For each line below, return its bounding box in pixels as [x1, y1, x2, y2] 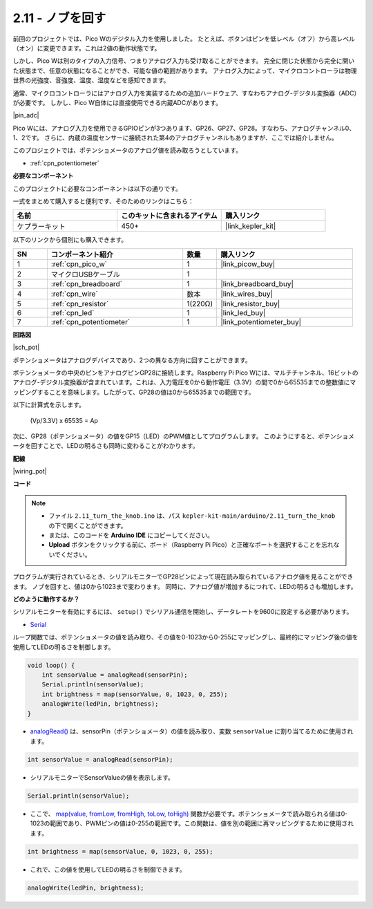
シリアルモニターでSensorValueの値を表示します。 [30, 773, 174, 781]
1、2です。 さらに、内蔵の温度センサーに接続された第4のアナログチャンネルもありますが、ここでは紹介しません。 [12, 133, 338, 142]
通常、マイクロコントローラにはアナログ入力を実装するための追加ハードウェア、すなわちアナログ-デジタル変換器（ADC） [12, 88, 357, 97]
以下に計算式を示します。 [12, 401, 86, 409]
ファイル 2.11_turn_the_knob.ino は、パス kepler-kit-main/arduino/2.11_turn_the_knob [48, 512, 336, 520]
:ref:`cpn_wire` [50, 289, 98, 299]
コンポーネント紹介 [50, 250, 114, 259]
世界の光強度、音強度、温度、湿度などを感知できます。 [12, 76, 170, 84]
